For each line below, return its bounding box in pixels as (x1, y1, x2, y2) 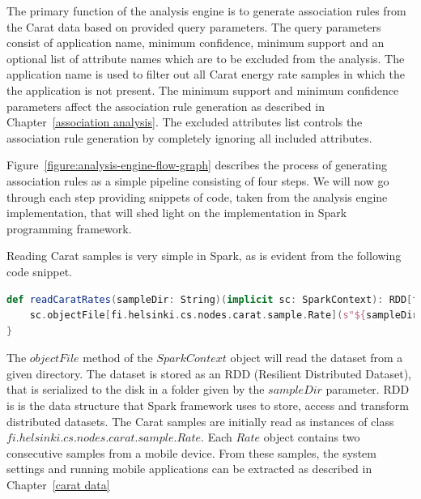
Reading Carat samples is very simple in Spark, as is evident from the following (6, 247, 402, 264)
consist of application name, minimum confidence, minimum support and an (6, 34, 385, 51)
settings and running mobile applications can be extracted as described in (6, 460, 372, 477)
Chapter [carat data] (6, 476, 110, 493)
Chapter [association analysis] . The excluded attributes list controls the (6, 113, 363, 130)
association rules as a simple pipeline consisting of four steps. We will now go (6, 172, 389, 189)
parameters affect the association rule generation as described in (6, 97, 325, 114)
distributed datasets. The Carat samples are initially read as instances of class (6, 412, 394, 429)
